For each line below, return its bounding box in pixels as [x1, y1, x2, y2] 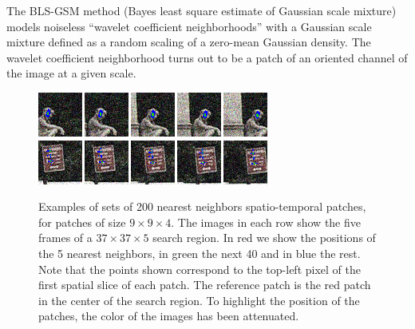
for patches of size [38, 213, 126, 230]
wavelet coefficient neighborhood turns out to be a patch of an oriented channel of [6, 49, 408, 65]
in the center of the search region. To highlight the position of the [38, 291, 360, 308]
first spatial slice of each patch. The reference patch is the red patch [38, 276, 371, 293]
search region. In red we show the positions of [152, 229, 376, 246]
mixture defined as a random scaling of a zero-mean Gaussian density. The [6, 34, 371, 50]
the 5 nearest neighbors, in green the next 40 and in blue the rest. [38, 244, 361, 261]
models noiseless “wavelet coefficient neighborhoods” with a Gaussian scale [6, 18, 372, 34]
